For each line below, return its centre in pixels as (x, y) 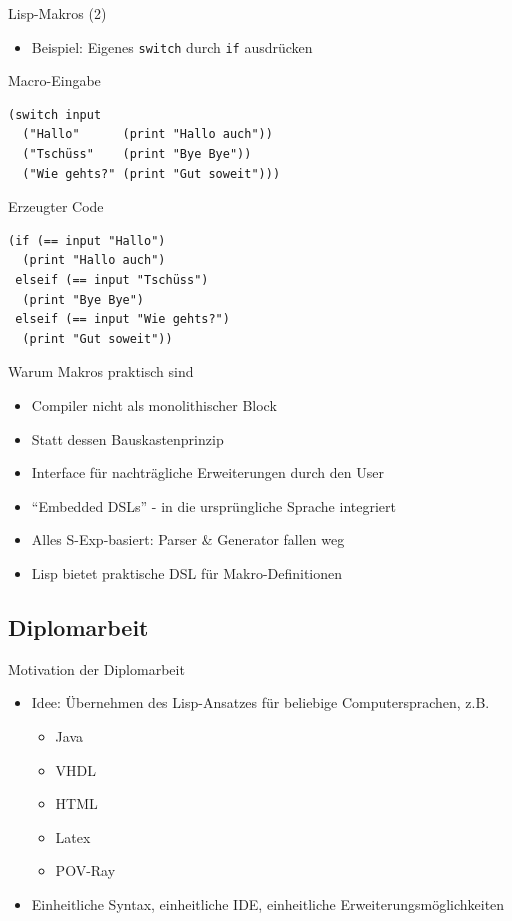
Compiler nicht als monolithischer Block (154, 404)
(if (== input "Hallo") (87, 240)
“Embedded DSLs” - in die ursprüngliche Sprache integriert (213, 505)
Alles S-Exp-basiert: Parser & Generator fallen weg (188, 539)
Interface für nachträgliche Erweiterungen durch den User (207, 472)
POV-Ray (85, 870)
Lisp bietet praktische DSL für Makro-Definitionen (187, 572)
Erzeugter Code (56, 206)
